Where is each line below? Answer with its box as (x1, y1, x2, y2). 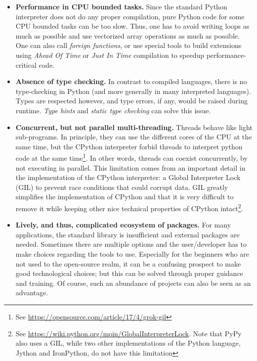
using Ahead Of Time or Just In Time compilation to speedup (15, 49, 204, 60)
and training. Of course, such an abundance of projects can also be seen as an (15, 277, 251, 288)
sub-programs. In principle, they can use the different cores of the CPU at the (15, 132, 252, 142)
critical (15, 59, 37, 70)
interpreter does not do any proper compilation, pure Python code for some (15, 11, 245, 21)
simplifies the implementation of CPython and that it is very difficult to (15, 191, 234, 202)
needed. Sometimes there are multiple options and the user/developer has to (15, 239, 247, 249)
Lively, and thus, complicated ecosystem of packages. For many (15, 220, 231, 230)
